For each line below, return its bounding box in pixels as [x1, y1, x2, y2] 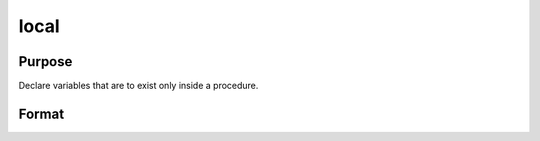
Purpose [18, 53, 73, 70]
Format [18, 105, 65, 122]
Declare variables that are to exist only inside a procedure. [18, 80, 259, 92]
